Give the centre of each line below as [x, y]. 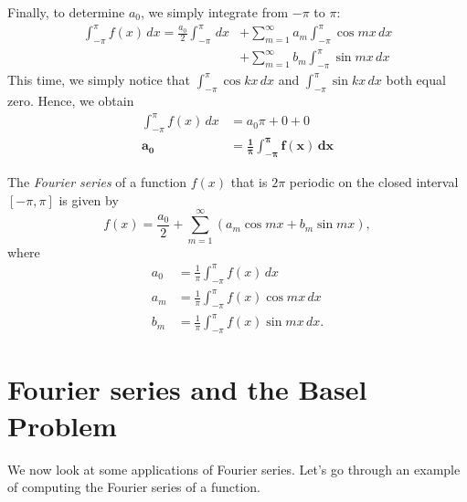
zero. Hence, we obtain [71, 101]
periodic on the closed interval [374, 182]
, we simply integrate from [214, 12]
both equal [416, 80]
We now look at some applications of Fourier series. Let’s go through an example [234, 469]
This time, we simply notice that [99, 80]
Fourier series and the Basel [187, 389]
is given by [89, 199]
